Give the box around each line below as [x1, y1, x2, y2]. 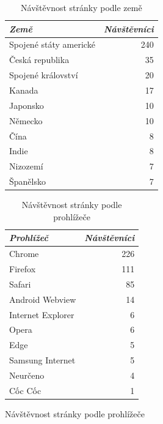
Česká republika [9, 53, 70, 66]
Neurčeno [9, 368, 45, 381]
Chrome [9, 247, 39, 260]
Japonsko [9, 99, 44, 111]
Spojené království [9, 69, 78, 81]
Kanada [9, 83, 38, 96]
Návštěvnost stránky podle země [21, 1, 142, 13]
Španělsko [9, 175, 46, 188]
